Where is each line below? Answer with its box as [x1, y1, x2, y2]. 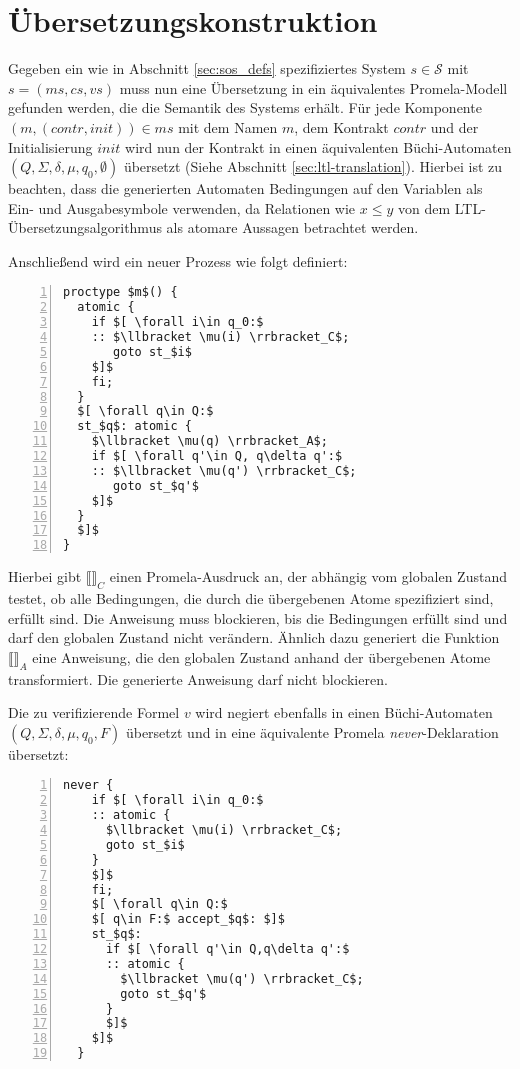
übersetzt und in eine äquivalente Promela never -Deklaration [125, 721, 499, 742]
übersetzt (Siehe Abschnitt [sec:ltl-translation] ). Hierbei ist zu [123, 156, 503, 177]
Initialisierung [8, 136, 93, 157]
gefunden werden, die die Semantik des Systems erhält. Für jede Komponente [8, 97, 482, 118]
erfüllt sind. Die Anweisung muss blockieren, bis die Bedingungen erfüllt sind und [8, 607, 508, 628]
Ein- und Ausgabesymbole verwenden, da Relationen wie [8, 197, 356, 218]
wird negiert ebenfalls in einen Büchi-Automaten [195, 702, 493, 723]
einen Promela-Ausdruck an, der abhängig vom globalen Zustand [109, 566, 507, 587]
